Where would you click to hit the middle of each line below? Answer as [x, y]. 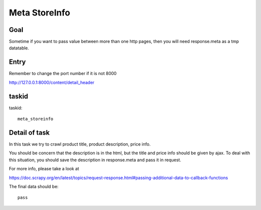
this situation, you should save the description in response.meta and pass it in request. [95, 160]
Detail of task [29, 132]
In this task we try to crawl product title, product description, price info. [80, 144]
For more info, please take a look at [44, 169]
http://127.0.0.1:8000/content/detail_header [52, 82]
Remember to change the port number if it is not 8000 [63, 74]
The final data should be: [34, 186]
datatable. [19, 48]
